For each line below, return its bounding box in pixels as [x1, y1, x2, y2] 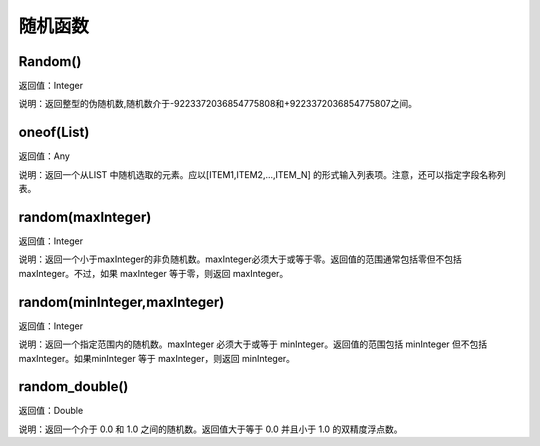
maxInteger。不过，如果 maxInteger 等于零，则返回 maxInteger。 [18, 267, 289, 279]
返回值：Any [18, 150, 70, 162]
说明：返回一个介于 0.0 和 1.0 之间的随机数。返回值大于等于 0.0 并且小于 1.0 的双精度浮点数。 [18, 423, 403, 435]
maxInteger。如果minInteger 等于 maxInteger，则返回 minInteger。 [18, 352, 295, 364]
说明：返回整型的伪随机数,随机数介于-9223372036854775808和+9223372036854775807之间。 [18, 98, 417, 110]
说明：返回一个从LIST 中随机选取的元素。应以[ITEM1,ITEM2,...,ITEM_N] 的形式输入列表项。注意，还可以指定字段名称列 [18, 168, 507, 180]
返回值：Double [18, 405, 84, 417]
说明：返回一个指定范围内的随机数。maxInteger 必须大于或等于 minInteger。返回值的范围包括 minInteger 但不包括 [18, 338, 488, 350]
